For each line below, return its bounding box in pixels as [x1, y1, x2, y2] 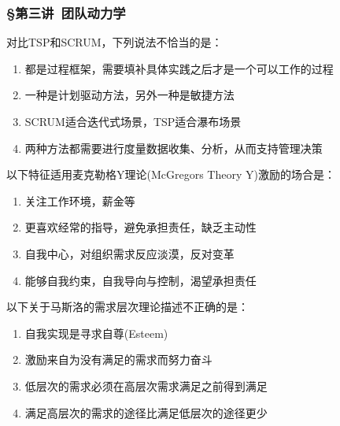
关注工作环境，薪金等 [24, 192, 135, 209]
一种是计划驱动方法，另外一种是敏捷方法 [24, 87, 235, 103]
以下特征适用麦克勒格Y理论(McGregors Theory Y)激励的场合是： [6, 166, 335, 183]
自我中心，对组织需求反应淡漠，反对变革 [24, 245, 235, 261]
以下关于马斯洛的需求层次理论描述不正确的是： [6, 298, 249, 315]
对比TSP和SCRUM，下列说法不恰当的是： [6, 34, 223, 50]
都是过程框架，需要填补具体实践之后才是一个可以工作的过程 [24, 60, 334, 76]
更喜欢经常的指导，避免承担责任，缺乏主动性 [24, 219, 257, 235]
